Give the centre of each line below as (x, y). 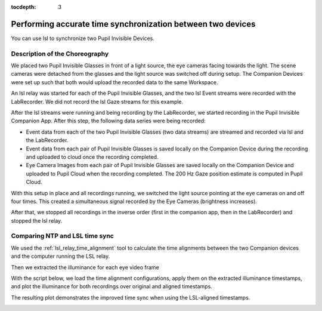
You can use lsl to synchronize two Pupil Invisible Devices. (83, 38)
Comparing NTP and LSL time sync (63, 236)
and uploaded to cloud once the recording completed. (92, 157)
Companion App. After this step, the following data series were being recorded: (108, 121)
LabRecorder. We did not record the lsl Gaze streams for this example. (97, 101)
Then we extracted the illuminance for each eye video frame (85, 267)
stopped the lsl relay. (37, 220)
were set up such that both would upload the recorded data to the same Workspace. (115, 82)
